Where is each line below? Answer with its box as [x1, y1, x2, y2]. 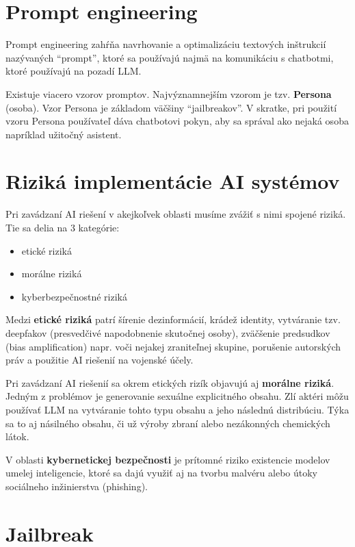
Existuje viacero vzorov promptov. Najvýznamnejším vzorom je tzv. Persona [5, 86, 332, 101]
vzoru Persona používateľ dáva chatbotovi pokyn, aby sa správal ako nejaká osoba [5, 114, 349, 128]
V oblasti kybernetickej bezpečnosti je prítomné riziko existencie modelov [5, 452, 330, 466]
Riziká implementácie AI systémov [5, 167, 340, 195]
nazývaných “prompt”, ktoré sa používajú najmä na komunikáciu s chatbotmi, [5, 50, 334, 64]
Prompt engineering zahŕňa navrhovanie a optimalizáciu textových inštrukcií [5, 37, 326, 51]
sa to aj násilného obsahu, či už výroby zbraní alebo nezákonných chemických [5, 416, 330, 430]
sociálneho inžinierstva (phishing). [5, 479, 148, 493]
